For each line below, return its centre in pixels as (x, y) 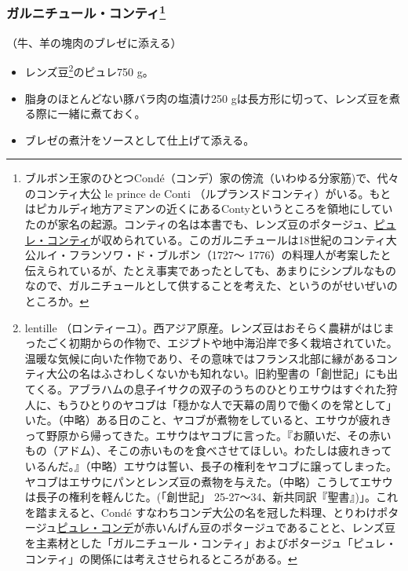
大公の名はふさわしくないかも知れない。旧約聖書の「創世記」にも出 (222, 373)
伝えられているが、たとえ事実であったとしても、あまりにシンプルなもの (210, 270)
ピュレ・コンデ (95, 527)
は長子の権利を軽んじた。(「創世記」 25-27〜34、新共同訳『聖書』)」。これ (211, 497)
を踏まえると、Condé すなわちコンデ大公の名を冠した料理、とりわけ (201, 512)
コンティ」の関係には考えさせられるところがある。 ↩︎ (161, 558)
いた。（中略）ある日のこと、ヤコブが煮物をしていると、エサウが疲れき (208, 420)
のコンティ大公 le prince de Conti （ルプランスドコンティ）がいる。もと (208, 193)
